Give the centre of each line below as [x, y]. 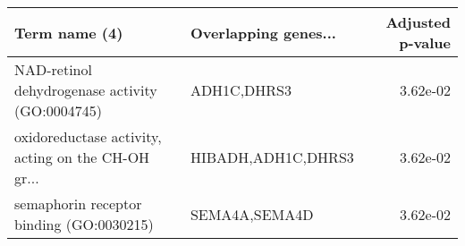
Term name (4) [69, 32]
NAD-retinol [53, 69]
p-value [425, 42]
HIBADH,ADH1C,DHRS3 [272, 157]
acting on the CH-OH [82, 157]
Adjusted [418, 22]
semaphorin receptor [78, 204]
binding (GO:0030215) [84, 224]
